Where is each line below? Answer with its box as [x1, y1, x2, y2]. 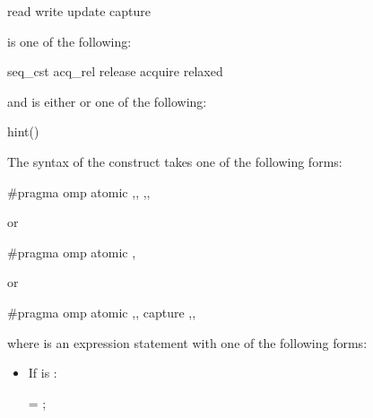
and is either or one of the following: [7, 91, 207, 110]
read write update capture [7, 2, 151, 20]
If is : [28, 363, 57, 382]
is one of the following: [7, 31, 132, 50]
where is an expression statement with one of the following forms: [7, 333, 368, 352]
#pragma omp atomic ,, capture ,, [7, 302, 196, 321]
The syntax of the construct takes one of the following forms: [7, 152, 343, 170]
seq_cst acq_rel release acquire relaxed [7, 62, 223, 81]
